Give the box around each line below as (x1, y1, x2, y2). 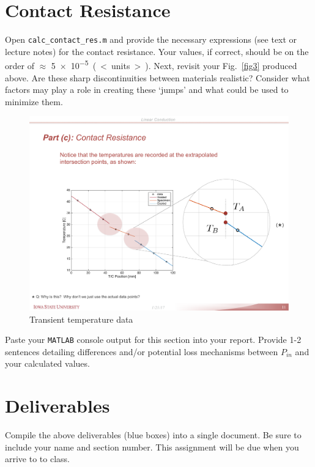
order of (5, 59, 34, 72)
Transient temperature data (29, 312, 133, 325)
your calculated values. (5, 357, 90, 370)
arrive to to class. (5, 452, 70, 465)
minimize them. (5, 95, 63, 108)
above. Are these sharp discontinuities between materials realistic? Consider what (5, 71, 310, 84)
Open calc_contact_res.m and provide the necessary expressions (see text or (5, 33, 297, 46)
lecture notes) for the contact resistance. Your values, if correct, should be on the (5, 45, 309, 57)
